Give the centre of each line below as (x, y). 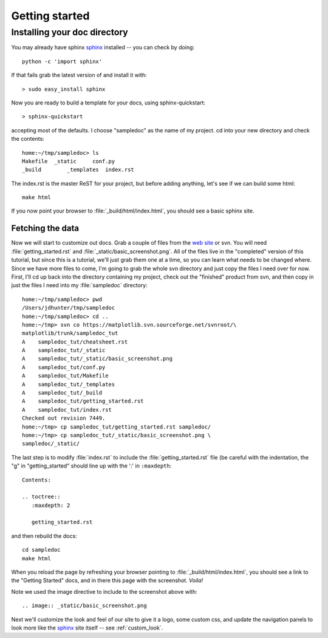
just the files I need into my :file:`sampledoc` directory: (80, 285)
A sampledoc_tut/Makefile (65, 376)
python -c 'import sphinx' (62, 61)
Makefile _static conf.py (69, 161)
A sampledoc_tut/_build (62, 393)
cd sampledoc (41, 550)
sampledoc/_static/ (51, 444)
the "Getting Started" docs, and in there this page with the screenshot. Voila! (107, 580)
